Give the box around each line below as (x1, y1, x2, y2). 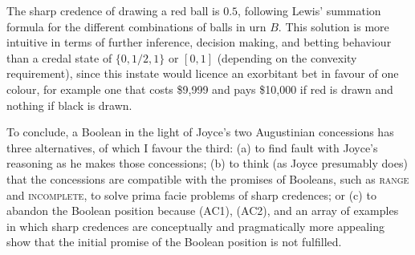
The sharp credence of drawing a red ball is (6, 2, 220, 18)
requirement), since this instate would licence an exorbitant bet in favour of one (6, 65, 399, 82)
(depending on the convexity (217, 49, 357, 66)
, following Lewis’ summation (238, 2, 381, 18)
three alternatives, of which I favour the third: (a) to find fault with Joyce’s (6, 139, 378, 156)
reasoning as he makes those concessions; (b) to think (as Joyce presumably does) (6, 155, 408, 172)
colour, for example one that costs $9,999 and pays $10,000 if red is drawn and (6, 80, 393, 97)
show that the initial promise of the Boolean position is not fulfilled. (6, 233, 342, 250)
